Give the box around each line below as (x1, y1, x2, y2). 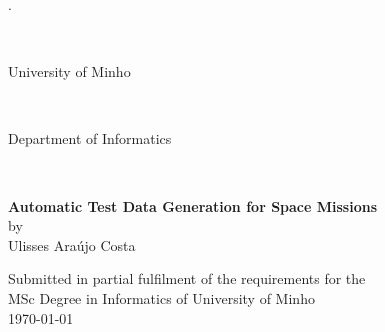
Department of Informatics (8, 128, 172, 149)
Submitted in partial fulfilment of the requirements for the (8, 268, 366, 289)
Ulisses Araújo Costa (8, 234, 136, 255)
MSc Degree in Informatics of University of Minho (8, 287, 315, 308)
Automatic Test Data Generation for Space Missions (8, 195, 378, 216)
